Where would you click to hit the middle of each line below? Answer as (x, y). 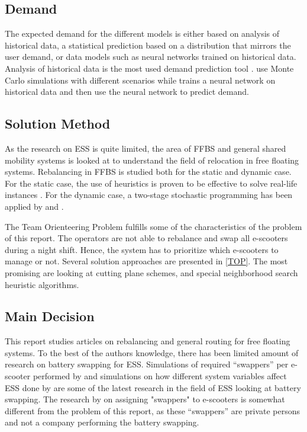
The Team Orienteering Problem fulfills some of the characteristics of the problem (153, 226)
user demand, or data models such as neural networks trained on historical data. (151, 57)
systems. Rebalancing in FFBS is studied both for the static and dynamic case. (148, 172)
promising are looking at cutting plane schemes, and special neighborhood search (151, 272)
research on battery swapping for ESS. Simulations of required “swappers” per (147, 364)
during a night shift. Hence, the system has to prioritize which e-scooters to (142, 249)
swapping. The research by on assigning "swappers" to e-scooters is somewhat (145, 399)
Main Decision (50, 316)
